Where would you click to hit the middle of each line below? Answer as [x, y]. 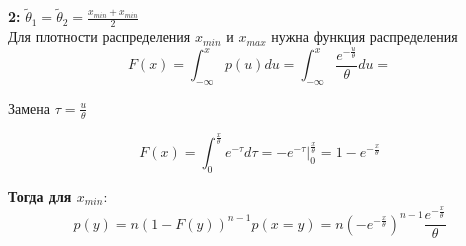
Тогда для [40, 195]
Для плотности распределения [99, 36]
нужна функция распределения [364, 36]
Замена [29, 107]
